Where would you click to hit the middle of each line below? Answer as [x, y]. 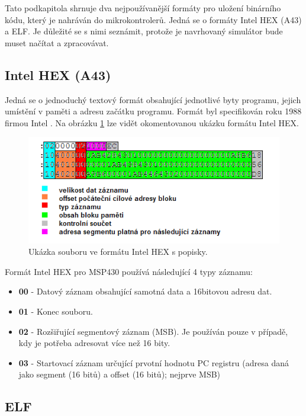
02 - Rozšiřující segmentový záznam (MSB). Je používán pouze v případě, [153, 331]
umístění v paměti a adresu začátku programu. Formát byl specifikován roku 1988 [153, 111]
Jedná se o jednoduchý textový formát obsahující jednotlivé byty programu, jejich [153, 99]
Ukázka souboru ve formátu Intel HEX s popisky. [118, 252]
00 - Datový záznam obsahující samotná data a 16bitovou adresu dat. [145, 291]
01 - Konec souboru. [56, 311]
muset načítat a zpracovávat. [57, 42]
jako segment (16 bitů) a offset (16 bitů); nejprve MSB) [120, 374]
